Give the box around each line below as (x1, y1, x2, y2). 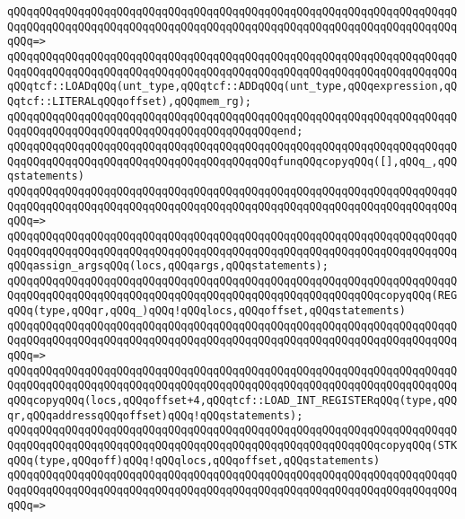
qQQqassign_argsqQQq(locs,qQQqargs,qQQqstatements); (7, 259, 329, 273)
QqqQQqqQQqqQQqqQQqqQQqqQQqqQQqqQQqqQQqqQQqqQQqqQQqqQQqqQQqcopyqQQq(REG (7, 289, 458, 303)
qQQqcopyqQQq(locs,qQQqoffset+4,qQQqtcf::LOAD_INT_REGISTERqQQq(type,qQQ (7, 394, 458, 408)
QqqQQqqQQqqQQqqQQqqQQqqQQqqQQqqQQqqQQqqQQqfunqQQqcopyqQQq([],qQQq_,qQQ (7, 154, 458, 168)
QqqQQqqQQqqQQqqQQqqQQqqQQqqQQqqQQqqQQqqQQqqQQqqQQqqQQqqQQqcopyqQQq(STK (7, 439, 458, 453)
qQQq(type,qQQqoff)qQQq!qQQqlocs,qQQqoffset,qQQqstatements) (7, 453, 381, 467)
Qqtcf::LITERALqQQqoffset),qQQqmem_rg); (7, 94, 252, 108)
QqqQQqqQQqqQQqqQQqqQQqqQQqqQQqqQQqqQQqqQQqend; (7, 125, 303, 138)
